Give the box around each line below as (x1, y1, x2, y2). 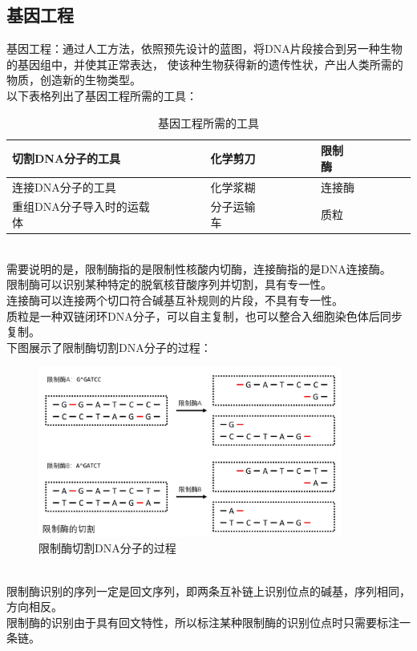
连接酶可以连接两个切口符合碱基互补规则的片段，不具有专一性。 (6, 291, 343, 308)
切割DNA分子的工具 (12, 149, 121, 166)
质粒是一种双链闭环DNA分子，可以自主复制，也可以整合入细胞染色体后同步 (6, 307, 403, 324)
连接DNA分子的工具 (12, 178, 116, 195)
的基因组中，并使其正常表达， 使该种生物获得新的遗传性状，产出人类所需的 (6, 55, 403, 72)
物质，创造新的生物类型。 (6, 71, 141, 88)
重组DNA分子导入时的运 (12, 198, 139, 215)
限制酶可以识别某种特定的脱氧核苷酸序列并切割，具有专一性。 (6, 276, 332, 293)
